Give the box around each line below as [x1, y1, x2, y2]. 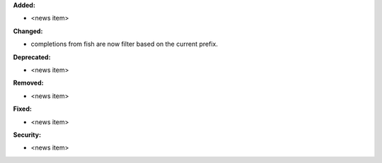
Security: [13, 131, 42, 139]
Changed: [13, 27, 43, 35]
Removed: [13, 78, 44, 87]
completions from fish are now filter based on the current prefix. [30, 40, 219, 49]
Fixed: [13, 104, 32, 113]
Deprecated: [13, 53, 51, 61]
